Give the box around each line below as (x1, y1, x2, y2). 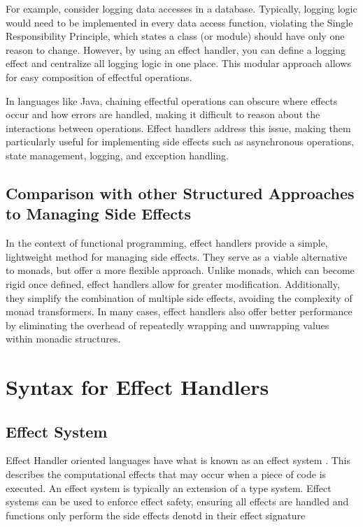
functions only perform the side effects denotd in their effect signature (6, 507, 306, 522)
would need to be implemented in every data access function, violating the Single (6, 15, 353, 29)
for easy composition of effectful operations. (6, 69, 192, 84)
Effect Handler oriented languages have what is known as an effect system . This (6, 453, 350, 468)
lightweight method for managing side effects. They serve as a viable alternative (6, 249, 348, 263)
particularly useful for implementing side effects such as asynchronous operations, (6, 134, 355, 149)
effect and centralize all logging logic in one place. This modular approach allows (6, 56, 351, 71)
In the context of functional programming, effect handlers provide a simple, (6, 236, 328, 250)
